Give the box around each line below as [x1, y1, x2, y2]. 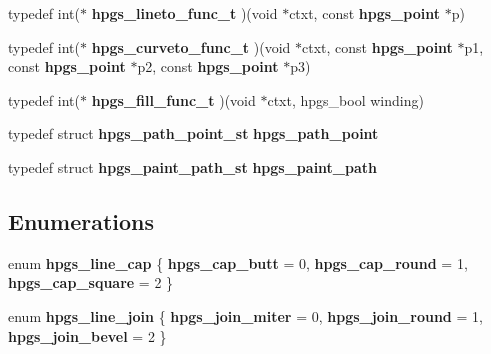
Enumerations [8, 205, 155, 236]
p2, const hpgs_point [137, 56, 279, 77]
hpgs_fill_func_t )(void [91, 89, 256, 110]
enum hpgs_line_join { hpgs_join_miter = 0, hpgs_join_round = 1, [8, 305, 483, 326]
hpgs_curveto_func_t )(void [91, 36, 291, 57]
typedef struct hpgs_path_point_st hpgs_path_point [8, 123, 379, 144]
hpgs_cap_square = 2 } [8, 272, 174, 293]
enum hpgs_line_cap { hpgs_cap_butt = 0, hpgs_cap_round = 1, [8, 252, 468, 273]
